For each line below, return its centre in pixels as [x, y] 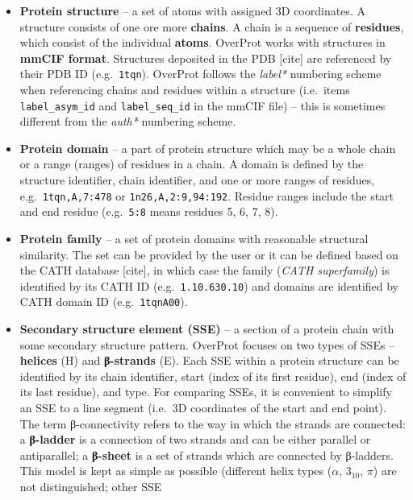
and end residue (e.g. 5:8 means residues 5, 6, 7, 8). [149, 211]
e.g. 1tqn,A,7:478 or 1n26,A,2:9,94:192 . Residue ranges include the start [207, 195]
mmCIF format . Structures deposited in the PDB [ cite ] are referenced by [206, 58]
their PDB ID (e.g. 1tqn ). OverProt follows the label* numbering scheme [200, 74]
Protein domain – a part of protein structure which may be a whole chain [208, 148]
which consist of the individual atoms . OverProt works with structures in [202, 42]
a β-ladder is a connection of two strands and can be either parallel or [195, 439]
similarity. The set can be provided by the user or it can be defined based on [209, 254]
